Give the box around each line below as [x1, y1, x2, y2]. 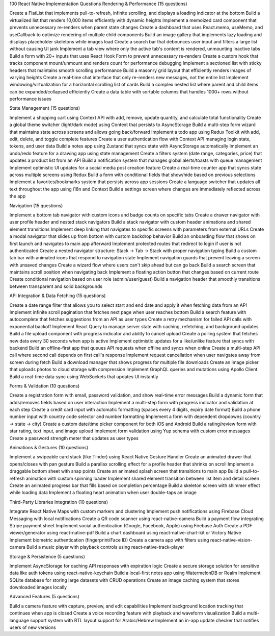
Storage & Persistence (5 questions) [9, 553, 85, 559]
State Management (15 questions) [9, 105, 80, 111]
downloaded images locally [9, 584, 67, 591]
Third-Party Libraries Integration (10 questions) [9, 499, 108, 505]
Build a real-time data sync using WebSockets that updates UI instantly [9, 373, 158, 380]
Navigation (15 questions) [9, 202, 63, 209]
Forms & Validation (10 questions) [9, 383, 80, 389]
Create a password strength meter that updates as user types [9, 435, 139, 441]
